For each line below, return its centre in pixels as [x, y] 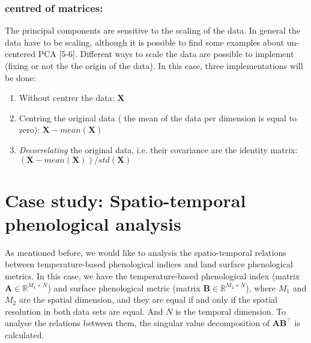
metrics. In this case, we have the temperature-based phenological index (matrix [152, 276]
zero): [29, 129]
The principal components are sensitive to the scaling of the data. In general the [152, 30]
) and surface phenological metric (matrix [124, 287]
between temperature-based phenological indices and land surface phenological [149, 264]
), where [261, 287]
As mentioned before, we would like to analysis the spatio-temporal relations [146, 252]
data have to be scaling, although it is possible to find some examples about [145, 42]
